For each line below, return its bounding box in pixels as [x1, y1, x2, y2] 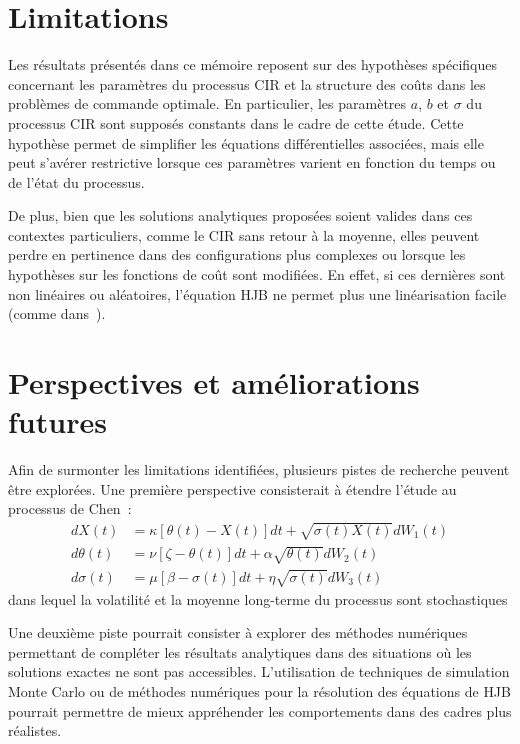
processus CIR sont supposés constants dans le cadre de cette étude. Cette [8, 112, 464, 133]
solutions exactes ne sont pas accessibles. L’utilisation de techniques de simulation [8, 661, 510, 682]
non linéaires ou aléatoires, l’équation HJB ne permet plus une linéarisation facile [8, 283, 507, 304]
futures [8, 401, 107, 442]
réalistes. [8, 720, 62, 741]
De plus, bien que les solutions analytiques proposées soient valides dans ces [8, 205, 473, 226]
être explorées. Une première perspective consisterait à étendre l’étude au [8, 478, 457, 499]
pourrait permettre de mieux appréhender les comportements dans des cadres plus [8, 700, 512, 721]
